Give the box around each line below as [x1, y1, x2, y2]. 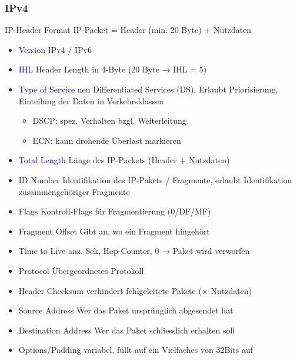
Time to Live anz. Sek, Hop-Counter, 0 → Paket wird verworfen [18, 245, 250, 257]
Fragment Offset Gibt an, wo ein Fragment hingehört [18, 224, 210, 237]
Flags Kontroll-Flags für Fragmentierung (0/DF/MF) [18, 205, 211, 217]
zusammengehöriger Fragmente [18, 185, 130, 197]
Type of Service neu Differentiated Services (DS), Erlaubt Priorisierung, [18, 83, 278, 95]
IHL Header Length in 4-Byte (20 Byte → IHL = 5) [18, 63, 207, 75]
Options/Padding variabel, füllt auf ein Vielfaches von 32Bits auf [18, 344, 253, 356]
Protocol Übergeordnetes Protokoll [18, 264, 144, 276]
